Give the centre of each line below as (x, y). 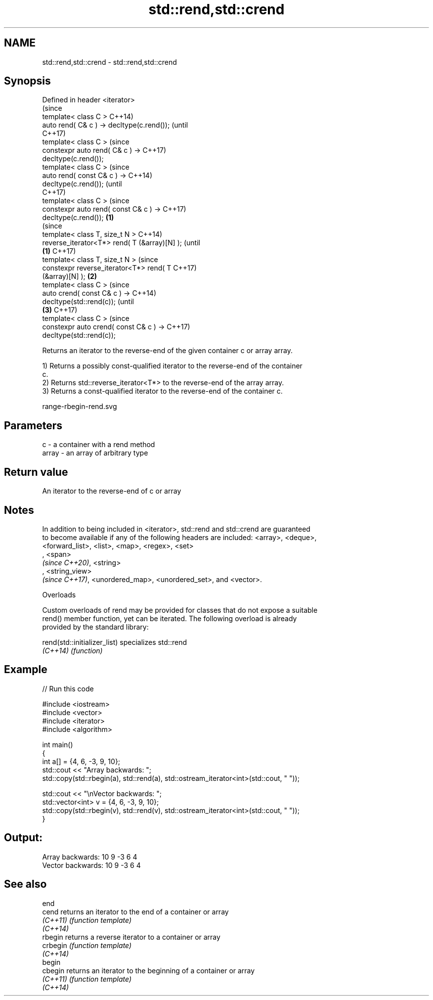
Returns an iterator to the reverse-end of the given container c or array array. (167, 351)
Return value (36, 472)
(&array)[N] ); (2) (70, 276)
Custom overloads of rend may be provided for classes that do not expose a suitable (180, 610)
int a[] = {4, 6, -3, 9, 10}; (81, 761)
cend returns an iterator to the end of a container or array (135, 911)
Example (26, 670)
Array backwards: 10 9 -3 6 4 (90, 857)
